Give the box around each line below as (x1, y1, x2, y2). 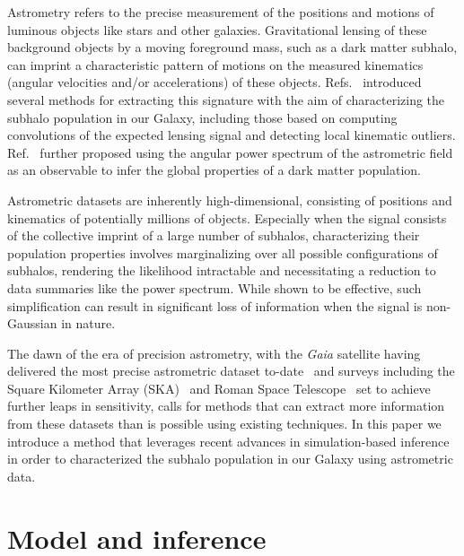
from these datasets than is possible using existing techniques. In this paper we (7, 414, 442, 433)
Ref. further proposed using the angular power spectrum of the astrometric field (7, 143, 453, 161)
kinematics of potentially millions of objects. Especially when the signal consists (7, 208, 447, 227)
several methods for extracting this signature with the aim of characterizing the (7, 90, 445, 109)
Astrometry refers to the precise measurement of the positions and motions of (7, 3, 434, 21)
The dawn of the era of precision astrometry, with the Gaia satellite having (7, 343, 421, 362)
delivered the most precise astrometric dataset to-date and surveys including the (7, 361, 455, 380)
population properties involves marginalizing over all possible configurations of (7, 243, 438, 262)
